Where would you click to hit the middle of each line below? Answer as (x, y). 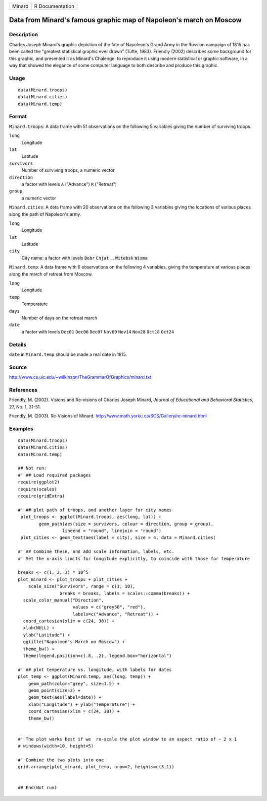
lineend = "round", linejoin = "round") (112, 531)
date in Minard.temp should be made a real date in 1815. (68, 354)
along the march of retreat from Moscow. (51, 274)
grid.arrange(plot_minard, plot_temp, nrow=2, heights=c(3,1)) (96, 767)
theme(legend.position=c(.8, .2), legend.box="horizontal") (97, 656)
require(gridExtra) (42, 496)
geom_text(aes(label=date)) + (65, 698)
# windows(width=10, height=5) (56, 746)
